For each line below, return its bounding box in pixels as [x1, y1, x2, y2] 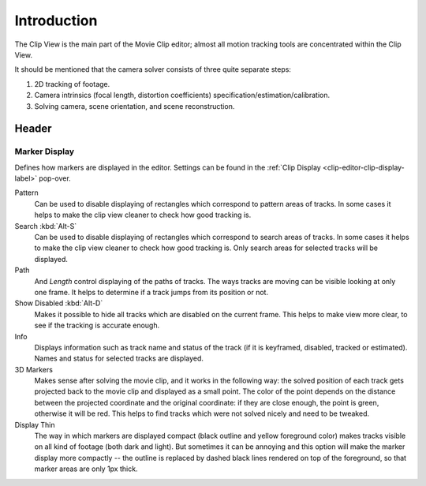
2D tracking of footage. [34, 79, 110, 88]
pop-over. [39, 174, 71, 183]
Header [14, 122, 52, 136]
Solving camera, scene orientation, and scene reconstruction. [34, 101, 235, 110]
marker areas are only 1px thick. [34, 464, 138, 473]
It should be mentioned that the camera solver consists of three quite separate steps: [14, 65, 292, 74]
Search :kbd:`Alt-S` [14, 221, 77, 230]
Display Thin [14, 420, 55, 429]
